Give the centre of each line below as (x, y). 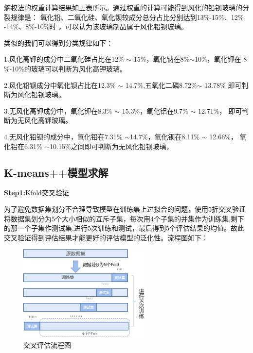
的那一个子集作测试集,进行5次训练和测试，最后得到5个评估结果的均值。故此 (124, 228)
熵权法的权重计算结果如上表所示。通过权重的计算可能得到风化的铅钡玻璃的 (123, 7)
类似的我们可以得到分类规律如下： (58, 42)
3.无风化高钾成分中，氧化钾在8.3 (55, 110)
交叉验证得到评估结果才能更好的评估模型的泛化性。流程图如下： (106, 237)
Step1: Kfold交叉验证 (36, 193)
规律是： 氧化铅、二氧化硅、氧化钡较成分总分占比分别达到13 (107, 17)
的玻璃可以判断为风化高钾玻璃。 (76, 68)
